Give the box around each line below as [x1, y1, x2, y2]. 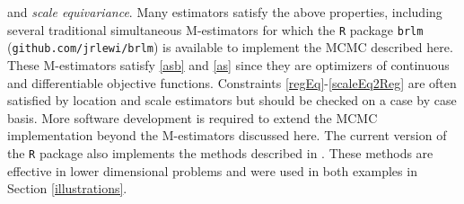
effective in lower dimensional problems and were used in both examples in [7, 161, 417, 180]
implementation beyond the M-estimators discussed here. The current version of [7, 126, 447, 145]
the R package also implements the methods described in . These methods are [7, 143, 433, 162]
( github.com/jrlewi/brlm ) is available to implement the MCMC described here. [7, 38, 453, 57]
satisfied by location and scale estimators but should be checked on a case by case [7, 91, 457, 110]
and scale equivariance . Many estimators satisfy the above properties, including [7, 3, 442, 21]
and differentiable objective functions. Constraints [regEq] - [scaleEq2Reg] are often [7, 73, 457, 92]
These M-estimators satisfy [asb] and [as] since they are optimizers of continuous [7, 55, 450, 74]
